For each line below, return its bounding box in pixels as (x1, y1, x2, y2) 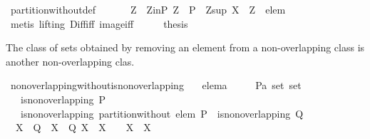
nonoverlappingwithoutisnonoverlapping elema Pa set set (10, 78, 302, 93)
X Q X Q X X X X (15, 120, 151, 135)
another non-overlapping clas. (6, 53, 135, 68)
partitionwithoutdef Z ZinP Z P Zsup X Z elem (10, 2, 286, 16)
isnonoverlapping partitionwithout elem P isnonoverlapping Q (20, 105, 304, 120)
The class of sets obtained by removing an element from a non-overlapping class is (6, 40, 365, 55)
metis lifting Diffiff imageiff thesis (10, 16, 188, 31)
